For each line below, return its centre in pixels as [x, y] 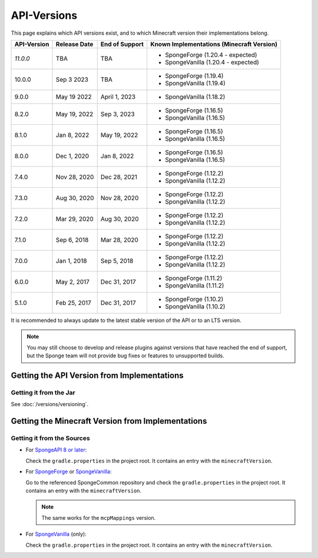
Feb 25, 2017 [73, 303]
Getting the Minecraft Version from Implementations [109, 421]
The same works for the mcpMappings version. [99, 517]
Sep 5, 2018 [117, 261]
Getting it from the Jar [43, 393]
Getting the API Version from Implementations [97, 375]
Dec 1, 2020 [72, 156]
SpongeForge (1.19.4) [194, 75]
